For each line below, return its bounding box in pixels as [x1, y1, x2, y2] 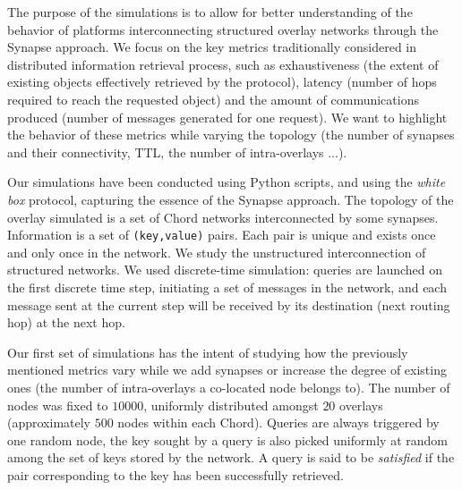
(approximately [7, 413, 91, 432]
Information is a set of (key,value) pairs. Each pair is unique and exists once [7, 225, 436, 244]
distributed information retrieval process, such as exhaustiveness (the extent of [7, 55, 439, 73]
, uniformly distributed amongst [143, 395, 319, 414]
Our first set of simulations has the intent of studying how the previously [7, 342, 408, 361]
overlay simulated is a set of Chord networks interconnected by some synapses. [7, 207, 439, 226]
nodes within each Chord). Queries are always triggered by [117, 413, 440, 432]
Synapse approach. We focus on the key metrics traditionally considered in [7, 38, 417, 56]
